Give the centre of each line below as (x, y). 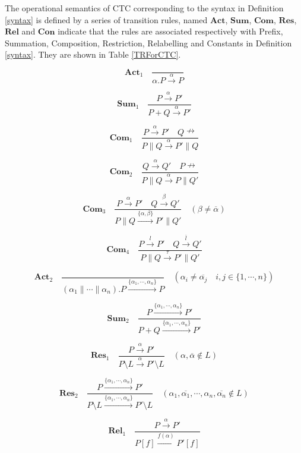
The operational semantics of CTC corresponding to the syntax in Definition (144, 8)
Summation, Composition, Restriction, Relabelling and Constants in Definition (148, 43)
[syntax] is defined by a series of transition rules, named (106, 19)
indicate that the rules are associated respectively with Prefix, (170, 31)
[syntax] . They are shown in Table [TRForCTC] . (93, 54)
